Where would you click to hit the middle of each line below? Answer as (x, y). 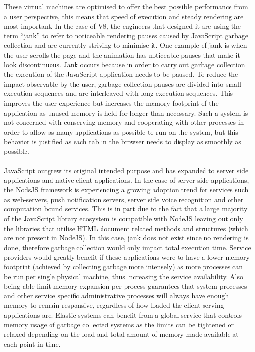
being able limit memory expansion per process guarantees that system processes (126, 286)
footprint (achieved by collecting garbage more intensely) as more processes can (124, 267)
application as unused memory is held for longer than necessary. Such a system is (126, 112)
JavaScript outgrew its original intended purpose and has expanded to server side (126, 170)
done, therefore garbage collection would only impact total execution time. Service (127, 247)
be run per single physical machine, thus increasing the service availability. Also (124, 276)
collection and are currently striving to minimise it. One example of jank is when (126, 45)
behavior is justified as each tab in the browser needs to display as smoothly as (123, 141)
